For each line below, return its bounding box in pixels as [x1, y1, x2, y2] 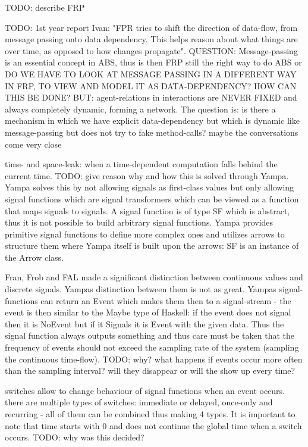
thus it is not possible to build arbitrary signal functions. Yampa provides [5, 216, 274, 229]
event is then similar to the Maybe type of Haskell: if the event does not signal [5, 306, 291, 318]
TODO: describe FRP [5, 1, 85, 13]
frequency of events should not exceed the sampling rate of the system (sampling [5, 341, 299, 354]
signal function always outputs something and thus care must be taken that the [5, 329, 295, 342]
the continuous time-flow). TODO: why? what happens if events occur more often [5, 352, 303, 365]
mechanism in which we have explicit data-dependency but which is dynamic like [5, 114, 300, 127]
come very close [5, 137, 62, 150]
